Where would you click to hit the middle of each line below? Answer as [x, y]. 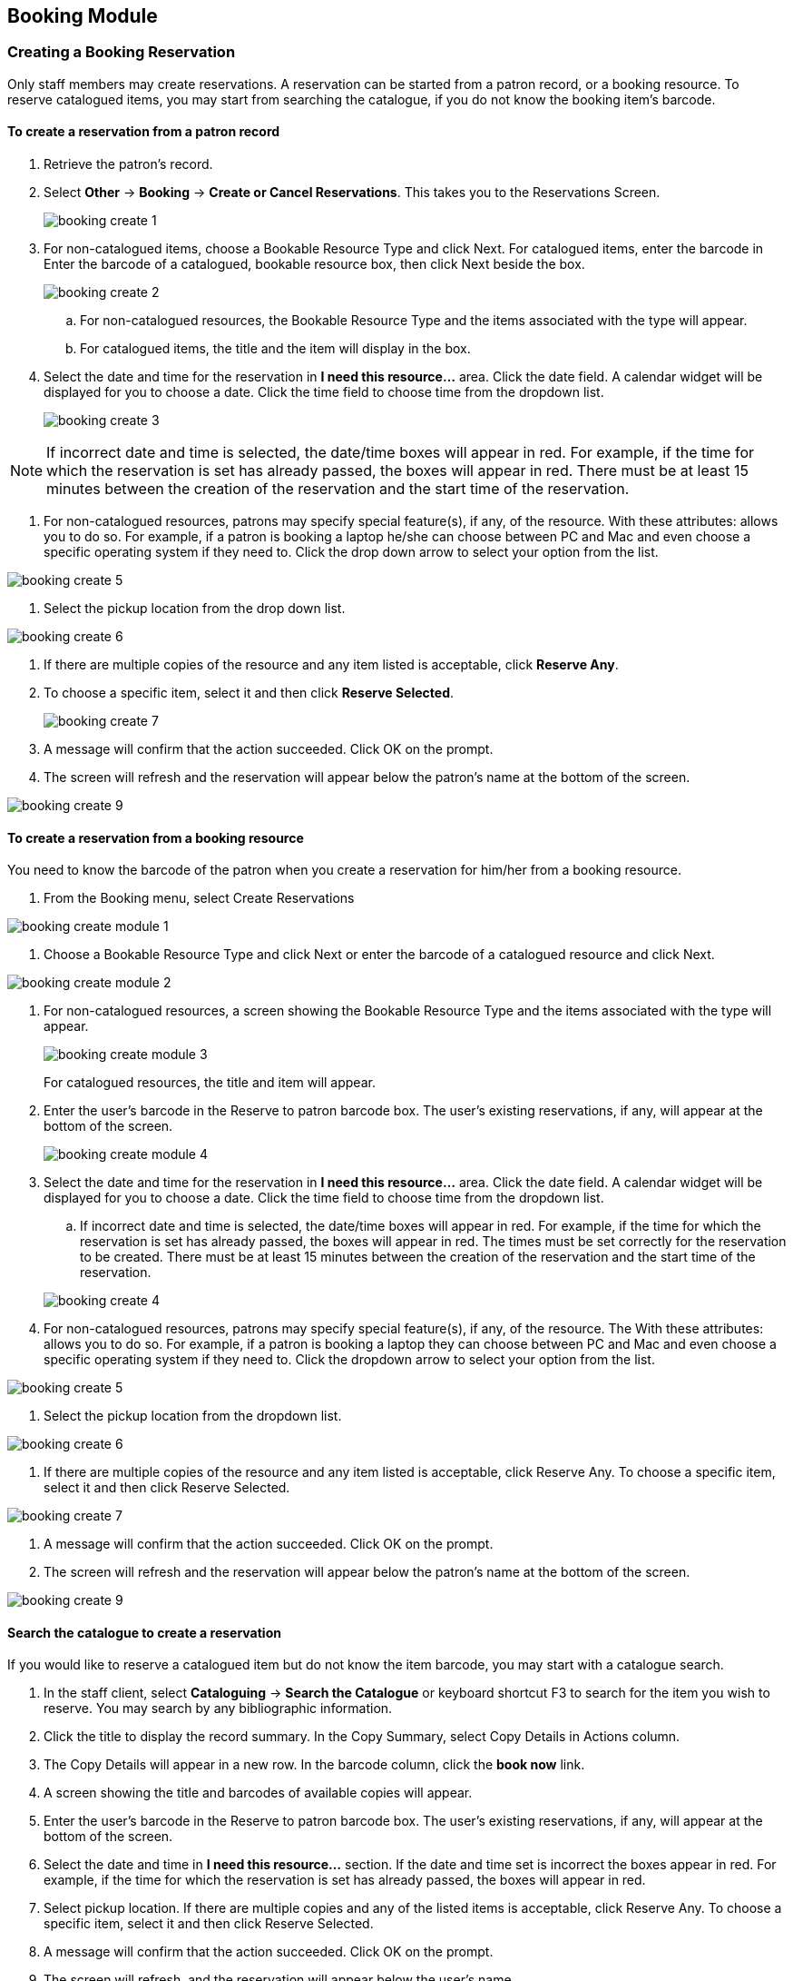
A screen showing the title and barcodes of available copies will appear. [258, 1793]
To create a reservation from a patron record [144, 132]
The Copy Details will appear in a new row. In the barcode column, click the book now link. [314, 1765]
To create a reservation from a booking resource [156, 837]
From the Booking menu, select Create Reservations [199, 898]
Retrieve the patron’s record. [128, 164]
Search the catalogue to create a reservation [144, 1632]
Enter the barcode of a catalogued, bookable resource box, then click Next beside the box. [314, 264]
